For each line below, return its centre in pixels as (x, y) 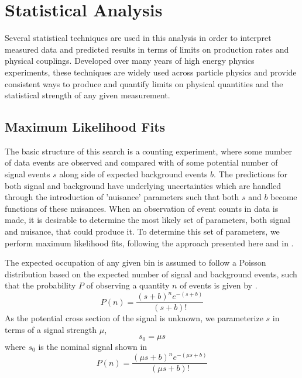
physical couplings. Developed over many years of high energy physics (130, 61)
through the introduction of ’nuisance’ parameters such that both (122, 197)
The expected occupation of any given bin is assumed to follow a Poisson (135, 262)
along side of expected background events (133, 174)
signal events (28, 174)
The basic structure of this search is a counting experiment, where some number (149, 151)
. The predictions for (250, 174)
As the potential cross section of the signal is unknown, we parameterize (134, 318)
